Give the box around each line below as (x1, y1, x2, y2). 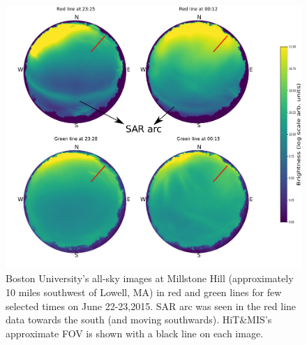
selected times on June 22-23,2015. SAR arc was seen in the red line (6, 298, 297, 313)
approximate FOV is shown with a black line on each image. (6, 325, 264, 340)
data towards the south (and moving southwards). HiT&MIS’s (6, 312, 272, 327)
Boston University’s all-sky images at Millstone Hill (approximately (6, 271, 294, 286)
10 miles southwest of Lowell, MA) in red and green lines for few (6, 284, 282, 299)
